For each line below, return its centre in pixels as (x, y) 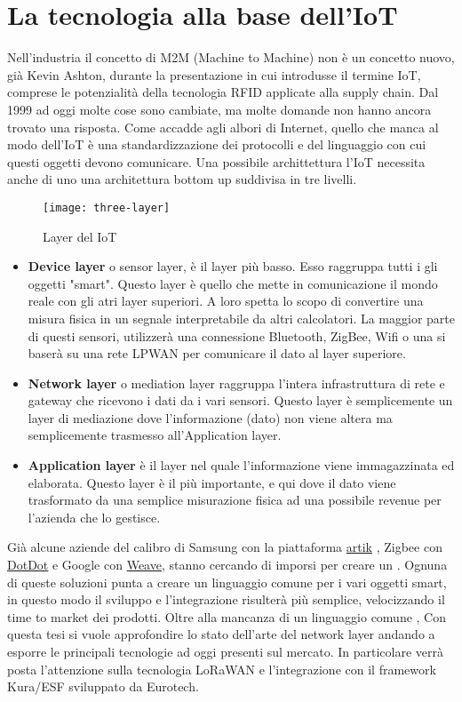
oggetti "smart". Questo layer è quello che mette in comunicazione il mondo (233, 283)
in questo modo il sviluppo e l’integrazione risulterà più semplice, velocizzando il (226, 599)
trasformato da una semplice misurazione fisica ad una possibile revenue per (235, 500)
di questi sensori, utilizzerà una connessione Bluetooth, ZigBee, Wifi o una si (237, 335)
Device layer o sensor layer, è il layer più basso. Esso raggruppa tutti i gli (233, 266)
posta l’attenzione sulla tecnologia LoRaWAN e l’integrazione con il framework (222, 669)
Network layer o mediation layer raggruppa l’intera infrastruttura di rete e (236, 383)
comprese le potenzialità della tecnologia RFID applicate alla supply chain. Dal (223, 92)
